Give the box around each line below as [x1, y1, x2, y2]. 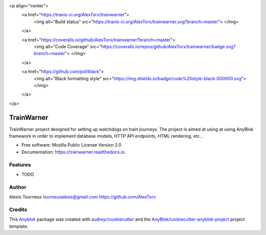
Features [9, 161, 31, 168]
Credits [9, 206, 27, 213]
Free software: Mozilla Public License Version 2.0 [21, 142, 122, 148]
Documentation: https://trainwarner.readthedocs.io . [21, 149, 126, 155]
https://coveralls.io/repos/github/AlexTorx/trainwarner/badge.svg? [101, 43, 236, 49]
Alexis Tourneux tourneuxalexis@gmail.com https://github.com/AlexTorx [9, 194, 156, 200]
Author [9, 183, 27, 190]
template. [9, 223, 29, 229]
